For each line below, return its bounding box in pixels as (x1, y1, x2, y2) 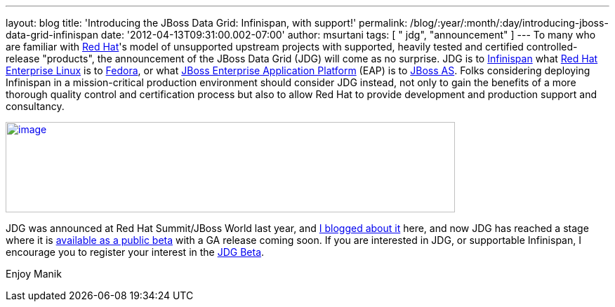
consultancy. (6, 100, 65, 112)
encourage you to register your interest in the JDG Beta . (6, 246, 265, 258)
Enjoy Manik (6, 268, 62, 280)
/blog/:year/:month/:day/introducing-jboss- (410, 17, 609, 29)
